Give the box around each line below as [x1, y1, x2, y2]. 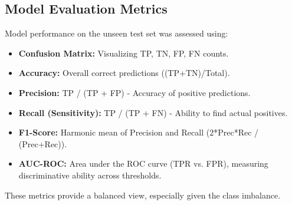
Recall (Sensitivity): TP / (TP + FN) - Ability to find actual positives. [18, 106, 288, 118]
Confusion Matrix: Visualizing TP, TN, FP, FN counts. [18, 47, 229, 59]
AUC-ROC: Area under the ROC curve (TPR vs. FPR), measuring [18, 157, 268, 170]
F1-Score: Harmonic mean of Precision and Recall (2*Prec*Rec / [18, 126, 259, 138]
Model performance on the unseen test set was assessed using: [5, 27, 228, 39]
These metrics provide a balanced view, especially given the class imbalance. [5, 189, 281, 201]
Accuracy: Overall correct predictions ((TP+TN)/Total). [18, 67, 230, 79]
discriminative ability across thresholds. [18, 168, 162, 181]
